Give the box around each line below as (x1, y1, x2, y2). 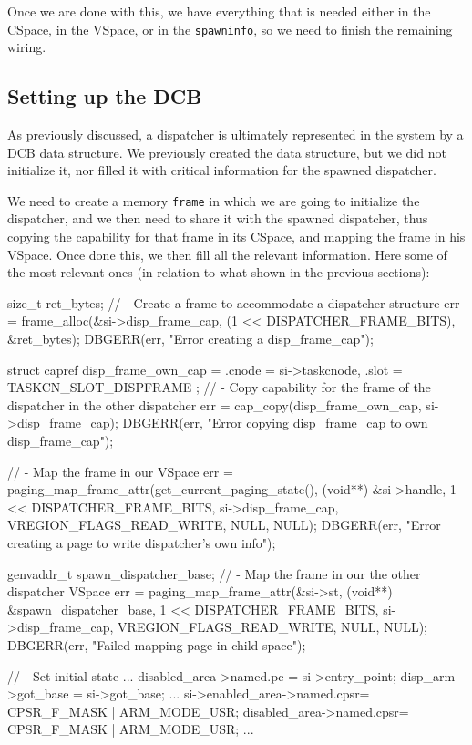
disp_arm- (400, 666, 459, 685)
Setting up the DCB (7, 82, 202, 110)
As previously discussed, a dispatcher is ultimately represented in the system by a (7, 125, 464, 144)
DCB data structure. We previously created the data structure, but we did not (7, 142, 446, 161)
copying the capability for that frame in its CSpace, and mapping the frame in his (7, 227, 466, 246)
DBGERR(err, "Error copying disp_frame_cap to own (122, 413, 428, 432)
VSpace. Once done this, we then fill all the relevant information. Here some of (7, 244, 447, 264)
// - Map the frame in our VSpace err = (7, 461, 233, 481)
